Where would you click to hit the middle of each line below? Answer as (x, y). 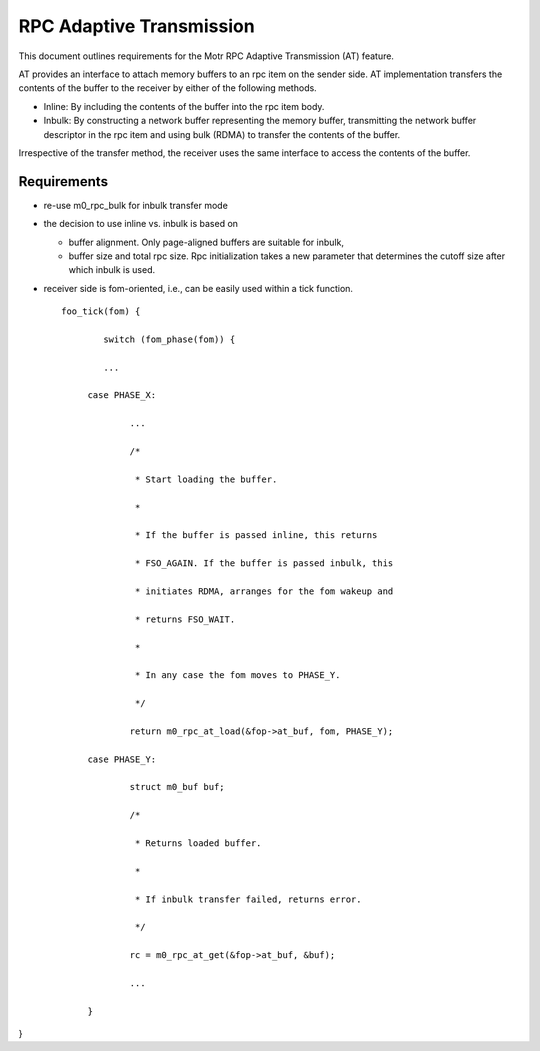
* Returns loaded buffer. (198, 843)
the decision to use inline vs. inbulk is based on (141, 224)
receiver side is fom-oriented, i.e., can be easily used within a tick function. (198, 288)
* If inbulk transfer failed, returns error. (248, 899)
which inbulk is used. (112, 270)
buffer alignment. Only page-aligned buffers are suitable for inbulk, (206, 242)
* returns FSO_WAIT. (185, 619)
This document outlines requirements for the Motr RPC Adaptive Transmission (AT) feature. (206, 56)
